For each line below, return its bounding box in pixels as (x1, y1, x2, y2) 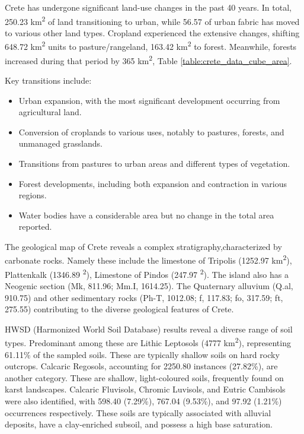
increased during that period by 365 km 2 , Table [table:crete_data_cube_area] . (5, 52, 292, 66)
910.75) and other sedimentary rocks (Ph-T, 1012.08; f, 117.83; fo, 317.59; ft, (5, 291, 283, 303)
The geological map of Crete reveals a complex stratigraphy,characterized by (5, 240, 282, 252)
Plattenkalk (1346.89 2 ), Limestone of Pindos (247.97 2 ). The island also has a (5, 266, 289, 280)
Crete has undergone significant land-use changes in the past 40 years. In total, (5, 1, 292, 13)
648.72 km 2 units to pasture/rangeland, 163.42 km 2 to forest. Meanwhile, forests (5, 39, 297, 53)
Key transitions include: (5, 74, 92, 86)
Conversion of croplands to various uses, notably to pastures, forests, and (18, 125, 284, 138)
